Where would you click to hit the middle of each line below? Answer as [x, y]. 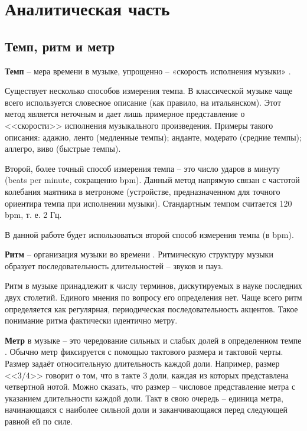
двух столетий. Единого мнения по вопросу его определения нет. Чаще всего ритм [153, 297]
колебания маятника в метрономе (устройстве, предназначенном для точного [143, 191]
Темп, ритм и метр [60, 46]
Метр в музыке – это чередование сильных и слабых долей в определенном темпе [153, 340]
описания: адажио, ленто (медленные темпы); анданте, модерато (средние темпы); [153, 137]
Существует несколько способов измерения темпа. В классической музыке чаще [149, 91]
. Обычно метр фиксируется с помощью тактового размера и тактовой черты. [144, 352]
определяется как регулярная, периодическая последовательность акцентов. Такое [151, 308]
